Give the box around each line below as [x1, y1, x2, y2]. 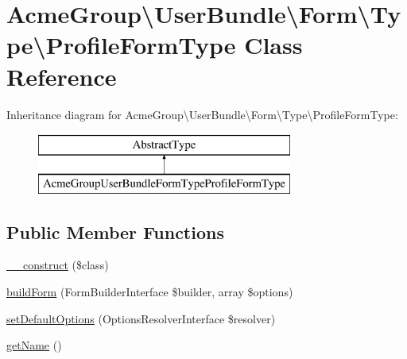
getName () [6, 337, 62, 353]
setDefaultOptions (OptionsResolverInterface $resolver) [6, 310, 276, 326]
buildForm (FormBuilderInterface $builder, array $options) [6, 284, 293, 300]
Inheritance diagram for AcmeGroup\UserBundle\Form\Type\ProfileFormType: [6, 106, 398, 122]
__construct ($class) [6, 257, 109, 273]
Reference [6, 60, 117, 92]
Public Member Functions [6, 219, 224, 244]
